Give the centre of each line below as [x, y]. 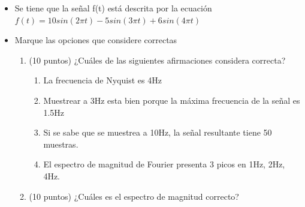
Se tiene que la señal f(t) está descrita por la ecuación [113, 8]
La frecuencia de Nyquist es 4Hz [102, 80]
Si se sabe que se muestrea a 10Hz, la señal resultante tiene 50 [158, 132]
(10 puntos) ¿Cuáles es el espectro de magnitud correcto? [134, 196]
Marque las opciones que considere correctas [96, 40]
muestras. [61, 144]
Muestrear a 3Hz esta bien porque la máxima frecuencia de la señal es [172, 100]
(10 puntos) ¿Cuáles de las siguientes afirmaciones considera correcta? [157, 60]
